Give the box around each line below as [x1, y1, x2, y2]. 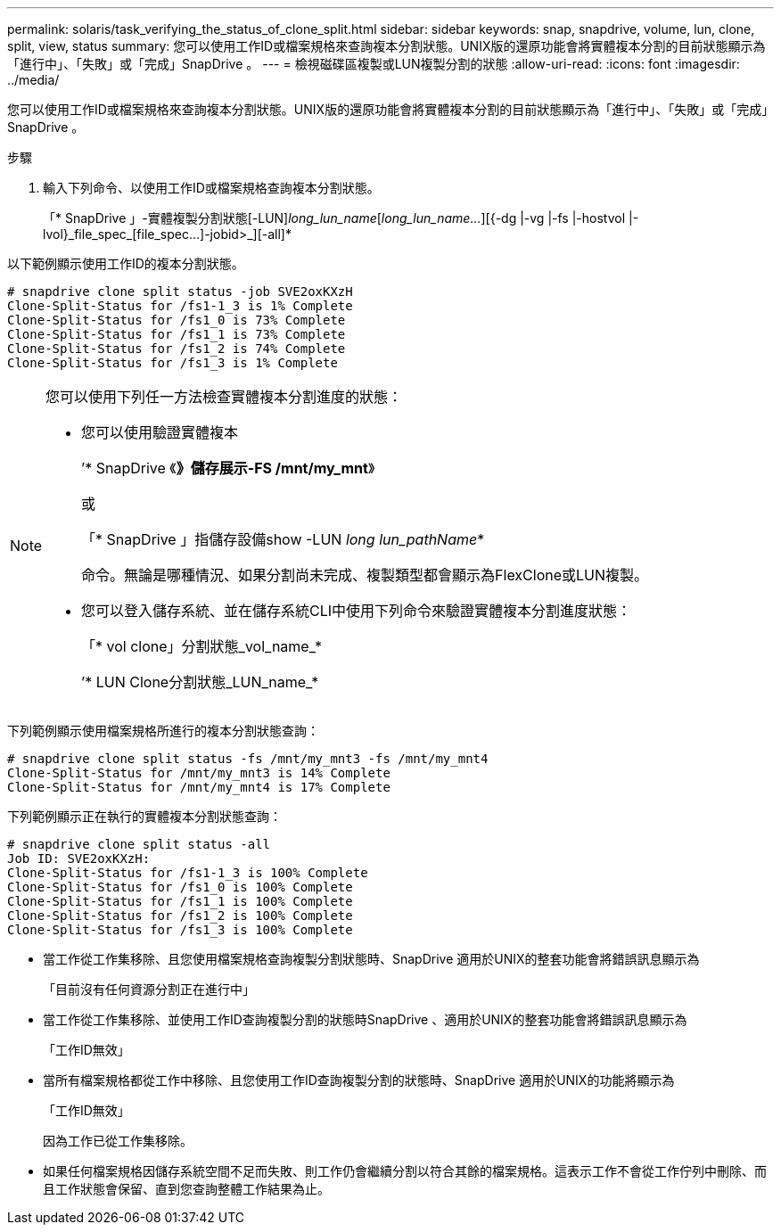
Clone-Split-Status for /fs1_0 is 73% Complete [7, 313, 346, 327]
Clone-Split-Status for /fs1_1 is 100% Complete [7, 894, 353, 908]
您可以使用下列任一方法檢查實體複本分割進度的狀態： [45, 388, 403, 406]
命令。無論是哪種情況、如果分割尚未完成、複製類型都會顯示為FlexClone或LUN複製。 [81, 566, 649, 584]
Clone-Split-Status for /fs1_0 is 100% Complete [7, 880, 353, 894]
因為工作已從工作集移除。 [43, 1133, 193, 1148]
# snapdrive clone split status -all [7, 837, 271, 851]
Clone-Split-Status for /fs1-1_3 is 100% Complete [7, 866, 368, 880]
